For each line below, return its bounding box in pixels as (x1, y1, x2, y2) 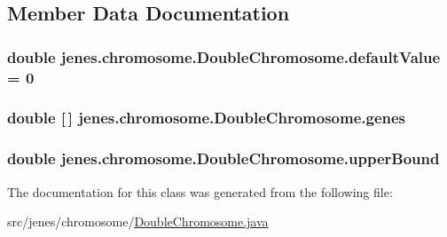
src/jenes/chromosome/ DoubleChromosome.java (7, 212, 269, 231)
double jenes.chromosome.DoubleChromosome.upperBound (7, 147, 440, 170)
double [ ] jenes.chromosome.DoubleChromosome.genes (7, 107, 406, 129)
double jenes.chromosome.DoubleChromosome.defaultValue (7, 45, 441, 67)
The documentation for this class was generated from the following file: (7, 182, 393, 201)
